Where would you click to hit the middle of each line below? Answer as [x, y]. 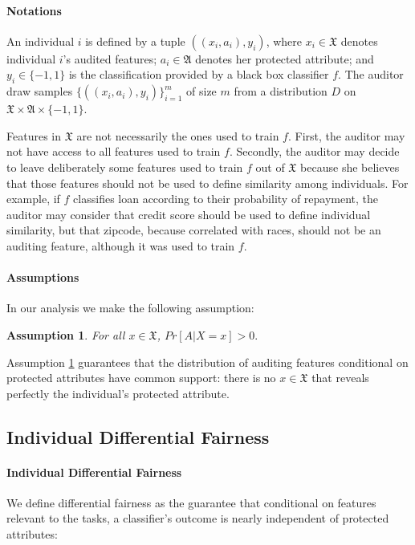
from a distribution [281, 91]
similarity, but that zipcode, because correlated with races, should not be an [194, 230]
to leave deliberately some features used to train [125, 167]
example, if [33, 199]
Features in [34, 135]
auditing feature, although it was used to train [121, 245]
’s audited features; [110, 58]
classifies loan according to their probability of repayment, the [226, 199]
